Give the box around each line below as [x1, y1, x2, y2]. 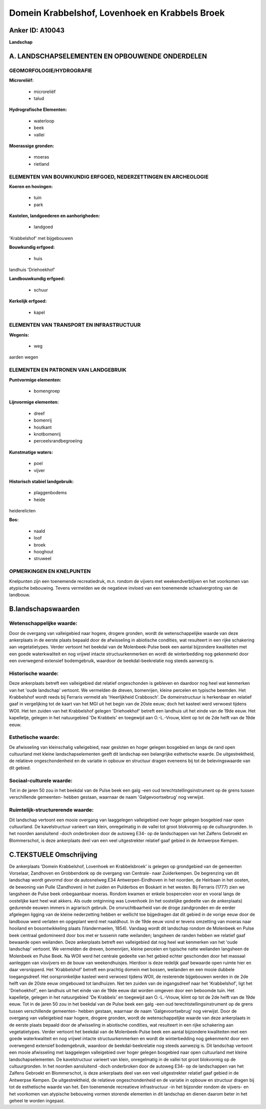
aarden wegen [9, 354, 39, 360]
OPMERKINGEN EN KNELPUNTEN [9, 568, 91, 575]
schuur [33, 287, 48, 293]
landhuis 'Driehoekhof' [9, 267, 56, 272]
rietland [33, 161, 49, 167]
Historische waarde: [9, 670, 59, 677]
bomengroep [33, 388, 60, 394]
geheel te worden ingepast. [9, 1098, 65, 1104]
